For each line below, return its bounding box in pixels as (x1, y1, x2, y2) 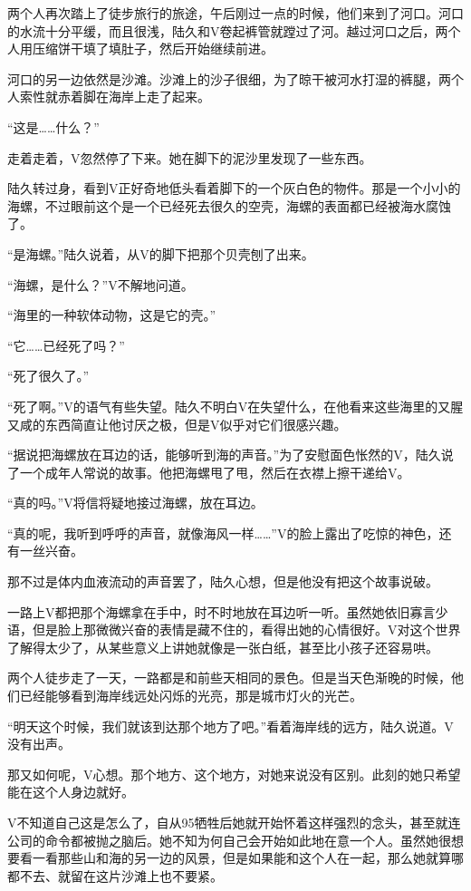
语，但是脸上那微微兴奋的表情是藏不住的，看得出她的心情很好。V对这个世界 (7, 620, 461, 639)
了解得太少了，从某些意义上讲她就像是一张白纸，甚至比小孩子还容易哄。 (7, 637, 438, 656)
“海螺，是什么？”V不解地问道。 (7, 275, 194, 294)
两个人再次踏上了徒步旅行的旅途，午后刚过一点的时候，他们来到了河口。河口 (7, 4, 464, 22)
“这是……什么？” (7, 117, 100, 136)
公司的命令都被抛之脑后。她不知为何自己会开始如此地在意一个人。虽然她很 (7, 830, 451, 849)
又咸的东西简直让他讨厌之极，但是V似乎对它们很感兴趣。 (7, 414, 347, 433)
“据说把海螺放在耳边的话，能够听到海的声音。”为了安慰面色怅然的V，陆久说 (7, 445, 454, 464)
